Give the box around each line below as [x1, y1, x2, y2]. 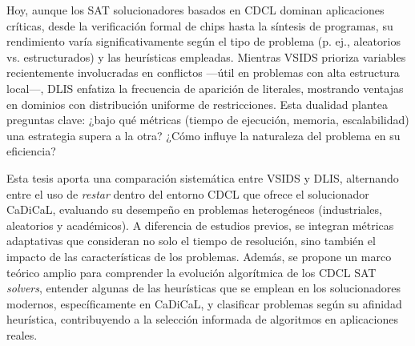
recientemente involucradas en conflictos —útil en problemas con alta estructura [6, 64, 400, 81]
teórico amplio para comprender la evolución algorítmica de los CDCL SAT [6, 264, 377, 280]
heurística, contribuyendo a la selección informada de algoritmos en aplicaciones [6, 311, 398, 328]
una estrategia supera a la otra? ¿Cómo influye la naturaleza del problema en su [6, 127, 401, 143]
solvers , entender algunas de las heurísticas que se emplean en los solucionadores [6, 280, 401, 296]
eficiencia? [6, 143, 56, 159]
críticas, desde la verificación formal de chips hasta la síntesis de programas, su [6, 17, 393, 34]
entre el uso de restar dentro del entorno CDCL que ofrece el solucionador [6, 185, 369, 202]
